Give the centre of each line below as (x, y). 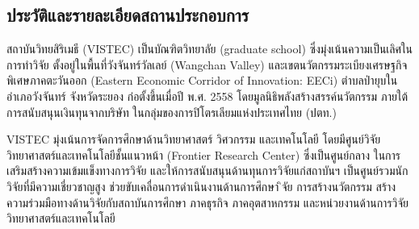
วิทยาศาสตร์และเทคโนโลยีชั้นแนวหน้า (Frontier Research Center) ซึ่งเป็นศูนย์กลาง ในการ (203, 154)
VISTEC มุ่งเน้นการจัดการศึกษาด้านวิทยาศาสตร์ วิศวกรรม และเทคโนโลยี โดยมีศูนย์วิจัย (194, 139)
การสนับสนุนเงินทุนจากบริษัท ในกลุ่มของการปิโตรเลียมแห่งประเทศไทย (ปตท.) (172, 112)
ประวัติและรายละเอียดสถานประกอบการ (128, 15)
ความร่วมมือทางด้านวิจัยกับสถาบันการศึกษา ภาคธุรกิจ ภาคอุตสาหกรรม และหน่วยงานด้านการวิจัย (208, 202)
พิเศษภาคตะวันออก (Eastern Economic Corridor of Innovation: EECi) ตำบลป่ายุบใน (202, 80)
